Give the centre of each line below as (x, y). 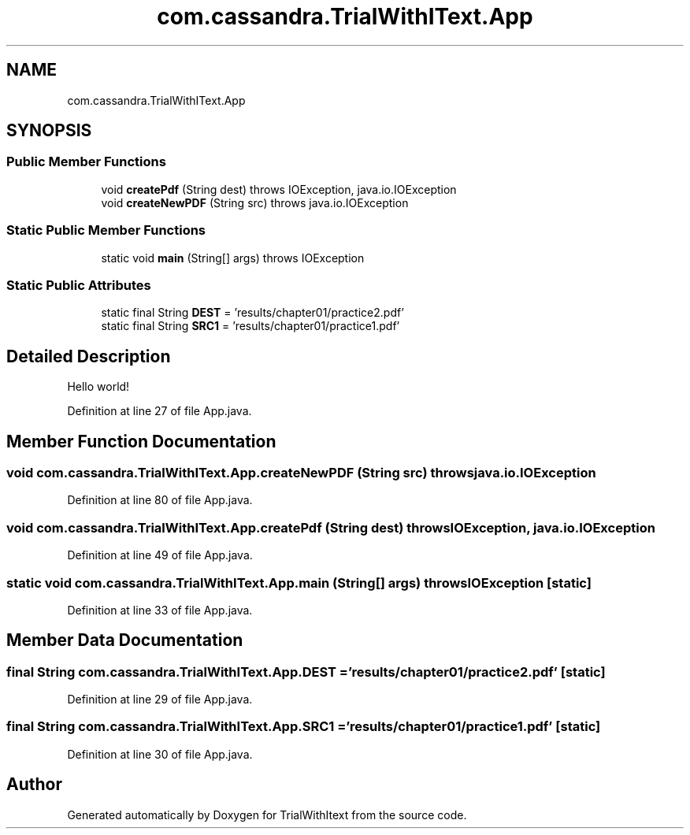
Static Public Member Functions (106, 230)
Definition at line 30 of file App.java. (160, 754)
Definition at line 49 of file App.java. (160, 555)
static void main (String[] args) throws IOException (233, 258)
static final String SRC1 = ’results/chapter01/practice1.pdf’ (250, 326)
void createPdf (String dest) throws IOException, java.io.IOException (279, 189)
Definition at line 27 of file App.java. (160, 411)
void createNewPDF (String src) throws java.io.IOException (255, 202)
